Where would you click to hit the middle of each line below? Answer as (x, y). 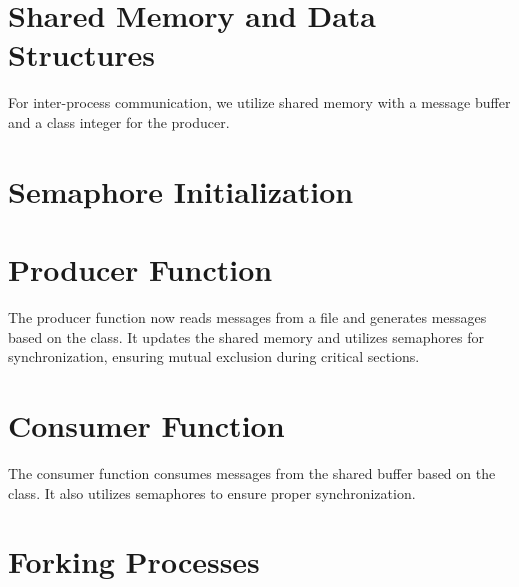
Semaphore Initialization (181, 190)
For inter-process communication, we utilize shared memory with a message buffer (259, 102)
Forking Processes (134, 561)
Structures (82, 54)
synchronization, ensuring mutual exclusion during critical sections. (214, 356)
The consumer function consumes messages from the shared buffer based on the (252, 472)
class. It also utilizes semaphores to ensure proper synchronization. (212, 492)
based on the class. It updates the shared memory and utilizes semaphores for (246, 336)
